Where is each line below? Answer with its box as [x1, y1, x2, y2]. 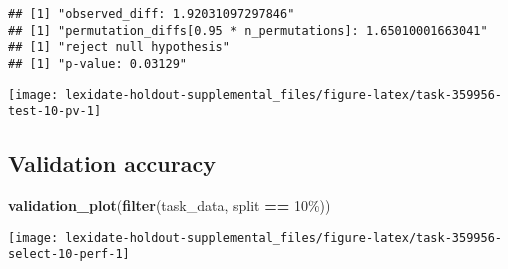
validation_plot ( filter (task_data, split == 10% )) [8, 195, 331, 216]
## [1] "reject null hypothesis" [8, 40, 230, 55]
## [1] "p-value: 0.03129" [8, 56, 187, 71]
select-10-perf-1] [8, 247, 130, 262]
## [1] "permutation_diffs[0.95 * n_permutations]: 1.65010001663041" [8, 23, 488, 38]
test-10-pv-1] [8, 104, 102, 119]
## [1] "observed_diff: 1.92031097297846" [8, 7, 295, 21]
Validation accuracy [8, 148, 216, 179]
